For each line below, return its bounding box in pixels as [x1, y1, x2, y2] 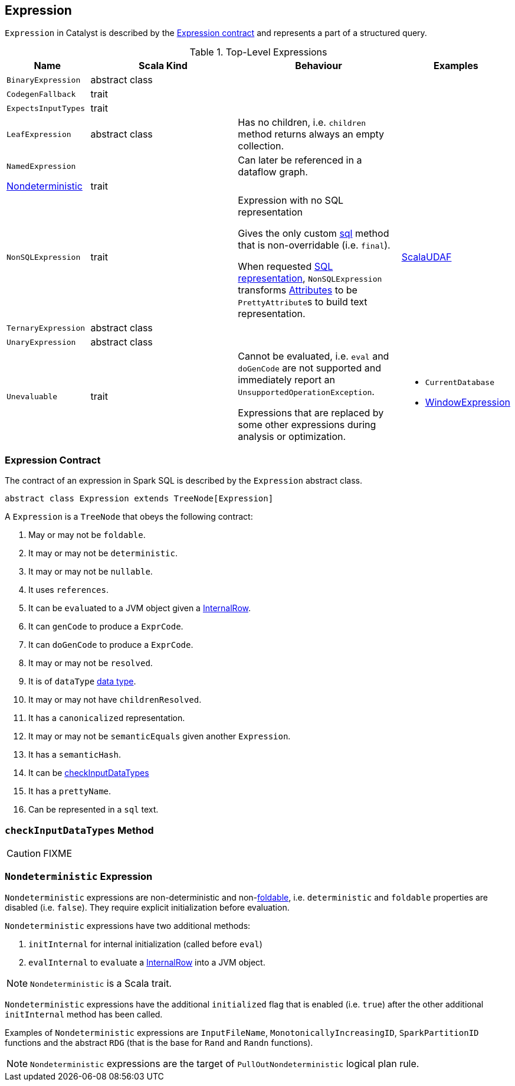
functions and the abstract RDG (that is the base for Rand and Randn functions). [5, 1037, 313, 1048]
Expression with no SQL [238, 194, 344, 207]
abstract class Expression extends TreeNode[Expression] [5, 494, 274, 504]
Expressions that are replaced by [238, 407, 384, 419]
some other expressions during [238, 419, 376, 431]
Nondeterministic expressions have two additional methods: [5, 920, 251, 931]
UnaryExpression [6, 337, 76, 347]
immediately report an [238, 374, 336, 386]
